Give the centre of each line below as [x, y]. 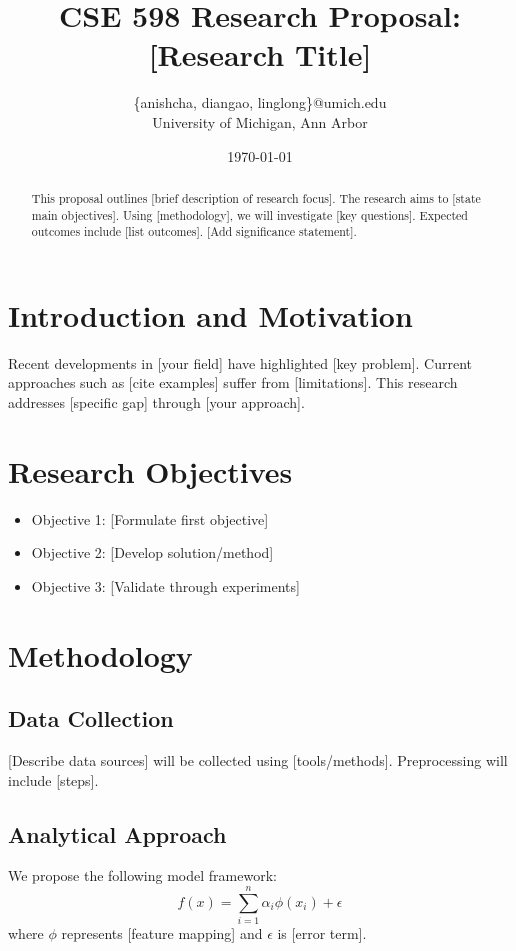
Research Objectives [150, 470]
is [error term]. [322, 933]
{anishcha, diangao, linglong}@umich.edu [260, 102]
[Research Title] [260, 54]
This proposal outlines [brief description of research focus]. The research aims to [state [256, 197]
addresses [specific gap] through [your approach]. [156, 401]
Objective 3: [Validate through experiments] [165, 585]
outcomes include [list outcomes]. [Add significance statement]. [194, 231]
